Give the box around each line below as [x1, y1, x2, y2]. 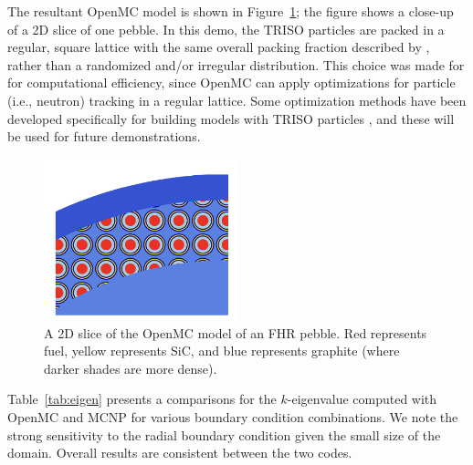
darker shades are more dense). [44, 358, 217, 377]
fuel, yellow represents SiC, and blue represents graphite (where [44, 341, 400, 360]
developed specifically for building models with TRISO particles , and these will [7, 108, 455, 128]
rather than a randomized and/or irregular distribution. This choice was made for [7, 55, 465, 74]
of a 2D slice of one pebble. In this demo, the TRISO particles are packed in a [7, 19, 445, 38]
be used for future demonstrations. [7, 127, 201, 146]
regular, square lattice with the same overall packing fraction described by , [7, 37, 430, 57]
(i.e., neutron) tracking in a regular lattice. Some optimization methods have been [7, 90, 467, 109]
